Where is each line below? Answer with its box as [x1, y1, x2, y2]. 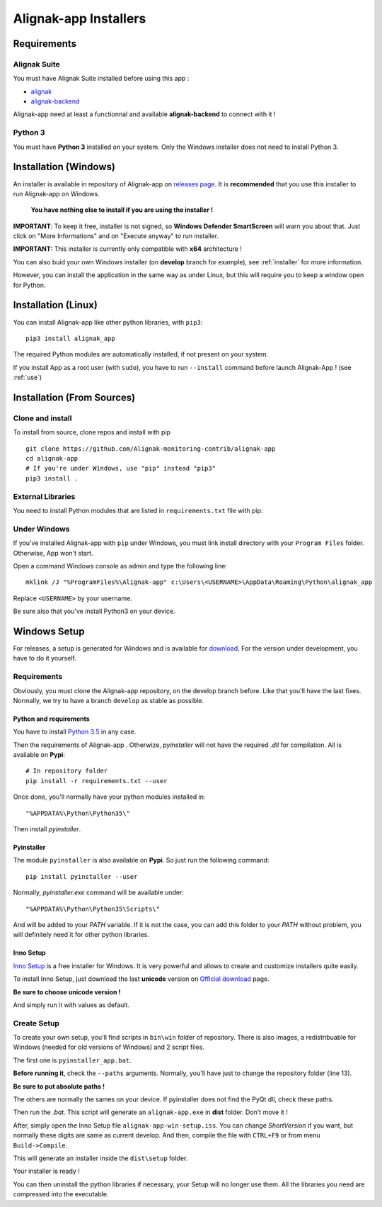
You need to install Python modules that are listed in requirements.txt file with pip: [13, 506, 263, 515]
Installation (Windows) [13, 161, 116, 173]
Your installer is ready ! [13, 1167, 81, 1176]
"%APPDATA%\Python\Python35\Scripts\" [25, 904, 161, 913]
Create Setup [13, 1018, 60, 1028]
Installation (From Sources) [13, 391, 136, 403]
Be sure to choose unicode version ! [13, 987, 121, 996]
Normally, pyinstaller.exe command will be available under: [13, 888, 184, 897]
